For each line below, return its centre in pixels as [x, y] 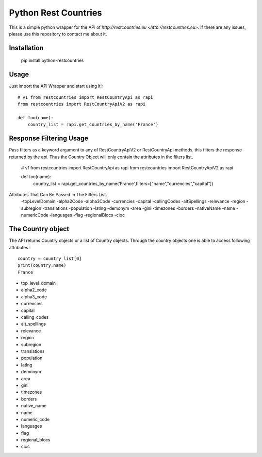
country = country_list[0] [50, 258]
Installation [26, 48]
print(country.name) [42, 265]
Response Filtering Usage [49, 138]
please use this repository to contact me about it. [58, 34]
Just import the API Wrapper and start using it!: [56, 86]
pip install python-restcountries [52, 60]
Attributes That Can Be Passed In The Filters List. [58, 195]
